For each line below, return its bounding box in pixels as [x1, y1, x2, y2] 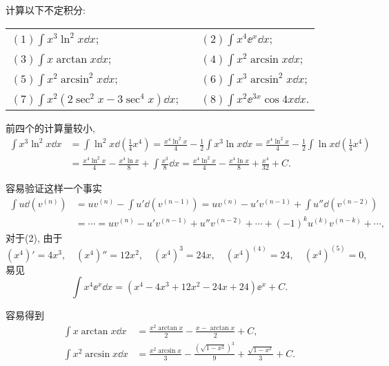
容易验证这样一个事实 [6, 181, 102, 195]
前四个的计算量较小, [6, 120, 95, 135]
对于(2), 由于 [6, 230, 63, 244]
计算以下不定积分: [6, 3, 86, 17]
